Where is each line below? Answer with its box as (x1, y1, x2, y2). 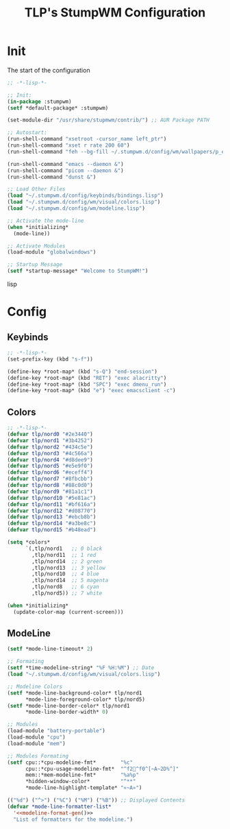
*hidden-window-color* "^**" (25, 778, 136, 785)
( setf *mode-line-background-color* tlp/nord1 (7, 689, 142, 697)
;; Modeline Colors (7, 683, 63, 690)
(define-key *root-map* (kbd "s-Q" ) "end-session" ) (7, 368, 157, 375)
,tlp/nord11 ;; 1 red (31, 551, 97, 558)
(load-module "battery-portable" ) (7, 728, 106, 734)
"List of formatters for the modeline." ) (13, 816, 133, 823)
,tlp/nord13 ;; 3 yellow (31, 564, 106, 571)
